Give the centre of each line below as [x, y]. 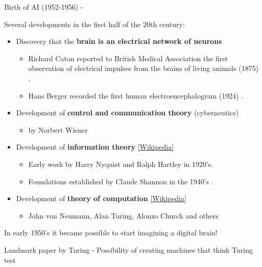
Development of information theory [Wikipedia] [95, 147]
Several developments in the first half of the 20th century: [94, 24]
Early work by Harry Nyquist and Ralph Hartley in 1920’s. [121, 164]
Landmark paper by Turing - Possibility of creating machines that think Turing [129, 249]
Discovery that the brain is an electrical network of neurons [119, 41]
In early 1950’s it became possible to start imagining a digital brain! [111, 233]
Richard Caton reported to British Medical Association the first [128, 58]
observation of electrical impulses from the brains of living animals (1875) [144, 68]
